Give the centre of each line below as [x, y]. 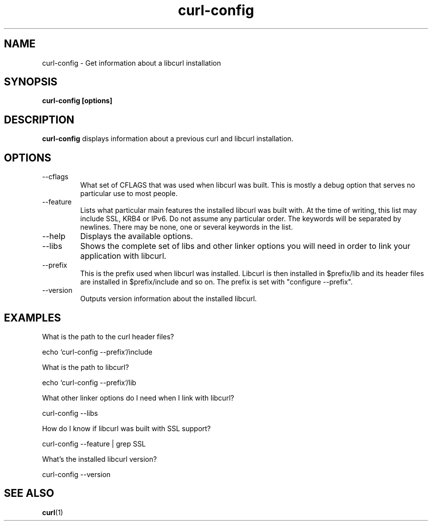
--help [54, 236]
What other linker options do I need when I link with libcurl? [138, 398]
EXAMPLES [33, 318]
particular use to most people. [129, 194]
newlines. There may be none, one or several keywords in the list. [186, 227]
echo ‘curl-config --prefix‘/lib [89, 382]
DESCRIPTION [39, 120]
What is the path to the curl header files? [108, 336]
